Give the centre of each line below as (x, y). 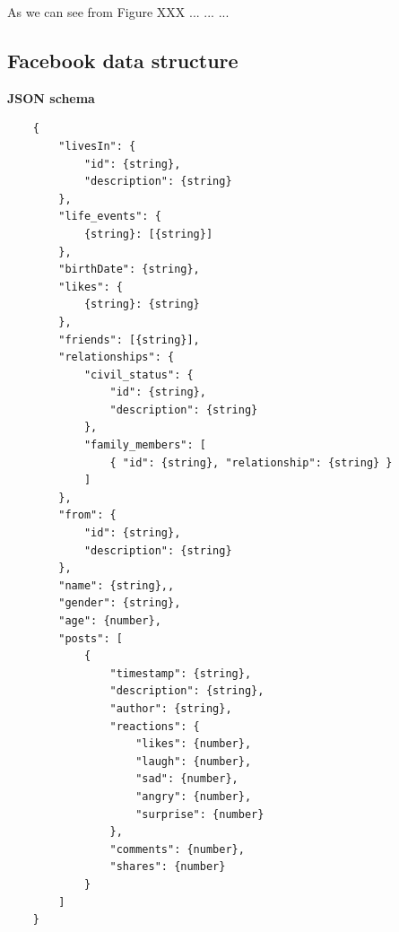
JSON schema (51, 97)
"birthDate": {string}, (129, 270)
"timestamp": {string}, (181, 673)
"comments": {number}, (177, 849)
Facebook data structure (123, 60)
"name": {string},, (117, 585)
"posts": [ (91, 638)
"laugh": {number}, (194, 761)
